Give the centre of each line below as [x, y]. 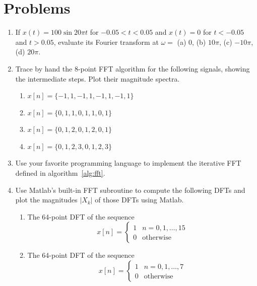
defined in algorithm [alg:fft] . [60, 173]
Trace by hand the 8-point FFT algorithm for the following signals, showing [133, 68]
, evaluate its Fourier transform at [106, 42]
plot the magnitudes [46, 200]
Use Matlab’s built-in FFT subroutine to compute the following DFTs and [130, 190]
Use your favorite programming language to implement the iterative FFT [128, 163]
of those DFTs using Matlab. [139, 200]
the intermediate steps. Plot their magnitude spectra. [98, 78]
